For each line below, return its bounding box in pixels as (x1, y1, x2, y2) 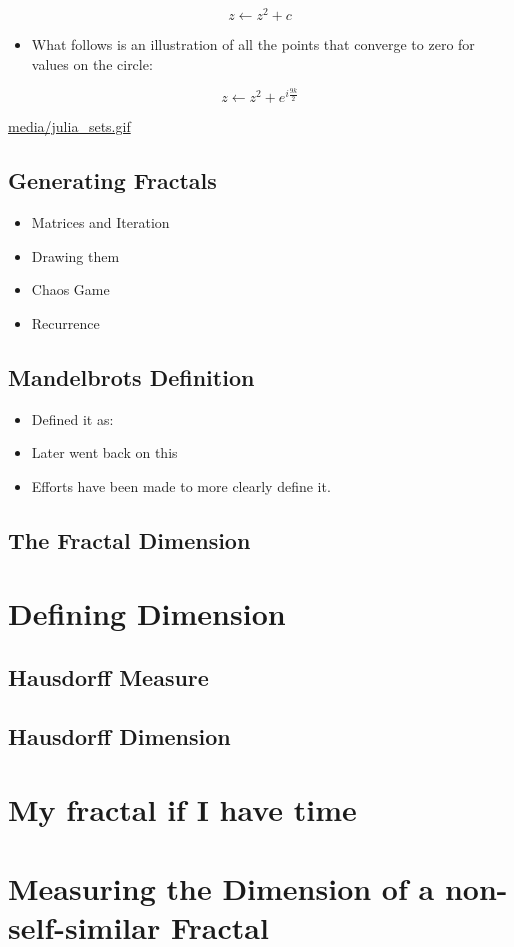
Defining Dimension (8, 593, 286, 634)
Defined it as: (31, 408, 114, 429)
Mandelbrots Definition (8, 361, 255, 392)
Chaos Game (31, 279, 110, 300)
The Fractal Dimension (8, 524, 251, 555)
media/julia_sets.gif (8, 116, 131, 137)
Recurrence (31, 312, 100, 333)
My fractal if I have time (8, 789, 357, 830)
